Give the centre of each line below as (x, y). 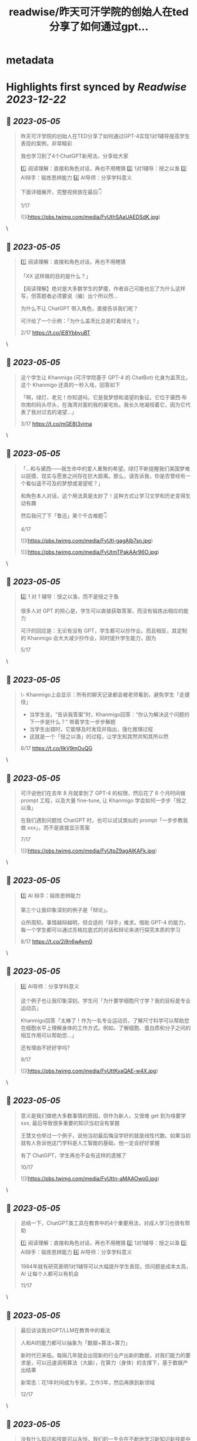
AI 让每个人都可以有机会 (50, 1274)
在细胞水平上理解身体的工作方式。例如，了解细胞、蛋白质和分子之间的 (106, 1028)
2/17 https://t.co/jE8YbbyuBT (55, 332)
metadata (30, 60)
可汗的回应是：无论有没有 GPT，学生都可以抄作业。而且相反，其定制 (104, 631)
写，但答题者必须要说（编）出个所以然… (69, 296)
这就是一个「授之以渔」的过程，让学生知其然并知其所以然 (99, 737)
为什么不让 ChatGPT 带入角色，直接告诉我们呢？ (79, 308)
